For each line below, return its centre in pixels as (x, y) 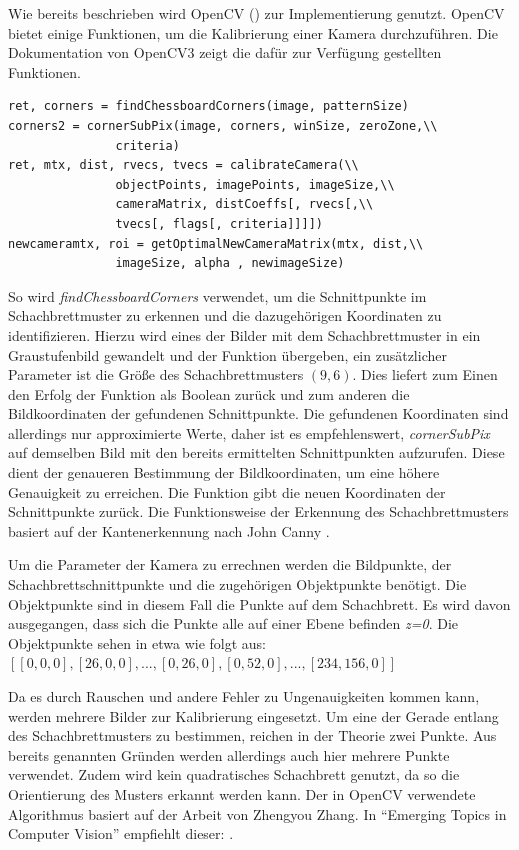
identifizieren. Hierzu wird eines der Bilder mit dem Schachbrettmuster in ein (244, 334)
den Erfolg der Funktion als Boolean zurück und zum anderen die (209, 393)
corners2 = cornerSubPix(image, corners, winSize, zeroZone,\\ (223, 125)
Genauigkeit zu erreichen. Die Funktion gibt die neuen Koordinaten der (227, 491)
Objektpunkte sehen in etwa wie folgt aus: (137, 642)
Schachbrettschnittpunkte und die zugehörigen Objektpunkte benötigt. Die (237, 584)
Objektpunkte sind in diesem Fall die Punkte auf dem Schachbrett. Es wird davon (259, 603)
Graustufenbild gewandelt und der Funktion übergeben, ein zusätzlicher (227, 354)
